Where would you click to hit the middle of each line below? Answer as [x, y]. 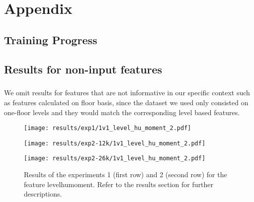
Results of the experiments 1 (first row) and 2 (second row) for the [126, 174]
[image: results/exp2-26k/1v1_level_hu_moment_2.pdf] [115, 159]
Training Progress [51, 39]
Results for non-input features [83, 69]
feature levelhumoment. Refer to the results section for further [119, 184]
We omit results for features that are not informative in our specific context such [127, 93]
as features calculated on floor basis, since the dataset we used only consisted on [126, 102]
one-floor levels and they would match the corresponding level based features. [122, 112]
